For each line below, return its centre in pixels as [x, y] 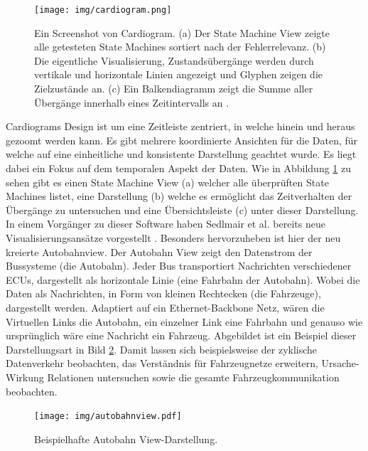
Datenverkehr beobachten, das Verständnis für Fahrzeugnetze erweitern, [162, 363]
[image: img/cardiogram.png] [103, 10]
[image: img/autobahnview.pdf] [108, 416]
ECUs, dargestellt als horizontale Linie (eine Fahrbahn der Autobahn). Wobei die [183, 279]
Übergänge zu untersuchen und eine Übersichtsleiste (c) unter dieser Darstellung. [182, 209]
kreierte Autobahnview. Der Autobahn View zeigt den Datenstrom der [159, 251]
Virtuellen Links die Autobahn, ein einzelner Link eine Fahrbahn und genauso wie [184, 321]
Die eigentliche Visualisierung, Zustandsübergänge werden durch [174, 60]
